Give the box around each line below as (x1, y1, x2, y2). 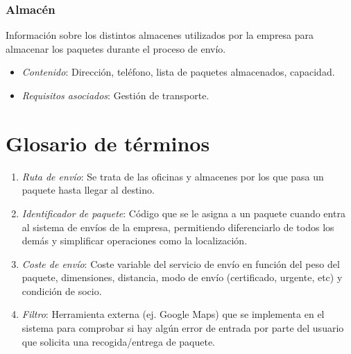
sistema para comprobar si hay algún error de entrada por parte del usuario (22, 321, 344, 335)
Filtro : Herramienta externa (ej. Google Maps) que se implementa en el (22, 307, 325, 321)
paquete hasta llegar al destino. (22, 183, 155, 197)
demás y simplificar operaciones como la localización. (22, 233, 248, 248)
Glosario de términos (6, 128, 210, 157)
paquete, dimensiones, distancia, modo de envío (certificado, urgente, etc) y (22, 270, 343, 285)
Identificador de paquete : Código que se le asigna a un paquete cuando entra (22, 205, 345, 220)
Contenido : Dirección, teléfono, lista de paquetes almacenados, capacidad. (22, 65, 335, 79)
